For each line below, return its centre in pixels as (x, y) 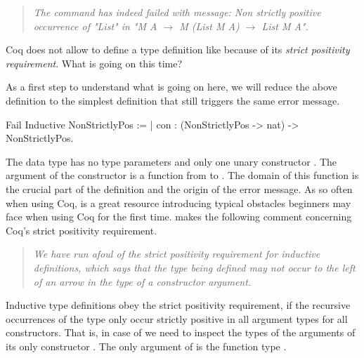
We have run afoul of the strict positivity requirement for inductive (177, 254)
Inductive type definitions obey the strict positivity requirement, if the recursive (178, 305)
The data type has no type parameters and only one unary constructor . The (171, 161)
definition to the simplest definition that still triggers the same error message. (173, 100)
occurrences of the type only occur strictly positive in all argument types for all (177, 318)
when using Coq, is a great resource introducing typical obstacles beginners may (178, 203)
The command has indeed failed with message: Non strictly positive (177, 12)
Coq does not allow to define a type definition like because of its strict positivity (178, 49)
